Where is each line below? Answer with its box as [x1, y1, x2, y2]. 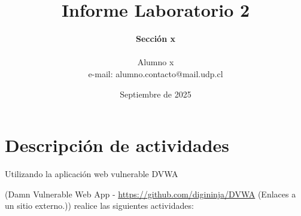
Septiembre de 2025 [120, 87, 191, 100]
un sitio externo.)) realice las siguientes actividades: [5, 199, 194, 212]
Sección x [136, 32, 175, 45]
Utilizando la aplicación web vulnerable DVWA [5, 168, 178, 180]
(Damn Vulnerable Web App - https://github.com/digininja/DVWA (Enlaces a [5, 187, 296, 200]
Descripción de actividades [5, 133, 230, 157]
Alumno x [137, 56, 174, 68]
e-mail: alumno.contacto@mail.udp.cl [88, 67, 223, 80]
